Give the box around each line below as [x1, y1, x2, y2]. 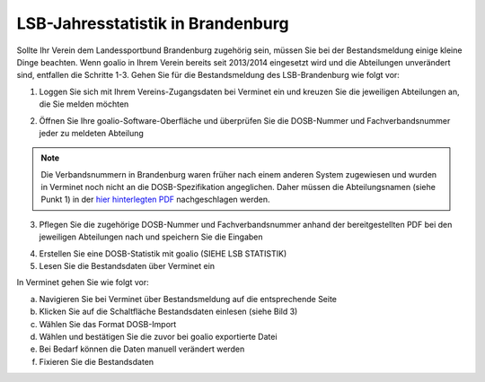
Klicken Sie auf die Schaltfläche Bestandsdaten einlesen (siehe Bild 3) [39, 306, 298, 317]
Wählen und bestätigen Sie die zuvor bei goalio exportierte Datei [39, 331, 278, 342]
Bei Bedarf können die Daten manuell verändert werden [39, 343, 245, 354]
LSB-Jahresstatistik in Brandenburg [16, 13, 289, 33]
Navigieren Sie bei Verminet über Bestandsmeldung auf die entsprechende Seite [39, 293, 337, 304]
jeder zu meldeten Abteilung [39, 127, 144, 138]
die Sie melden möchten [39, 99, 129, 109]
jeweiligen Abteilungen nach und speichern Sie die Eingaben [39, 231, 264, 242]
